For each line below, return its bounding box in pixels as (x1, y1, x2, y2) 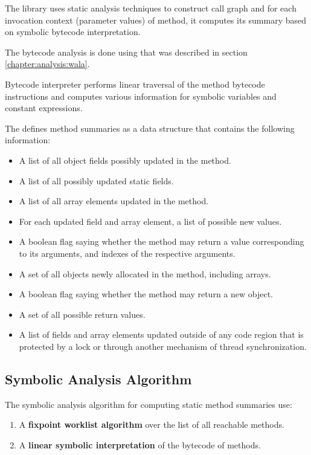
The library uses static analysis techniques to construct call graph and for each (5, 2, 297, 14)
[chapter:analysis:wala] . (5, 57, 90, 70)
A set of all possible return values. (19, 308, 146, 320)
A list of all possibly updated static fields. (19, 174, 174, 187)
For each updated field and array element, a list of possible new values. (19, 215, 282, 227)
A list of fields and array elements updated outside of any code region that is (19, 328, 304, 341)
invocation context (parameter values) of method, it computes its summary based (5, 13, 307, 26)
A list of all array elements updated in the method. (19, 195, 209, 207)
